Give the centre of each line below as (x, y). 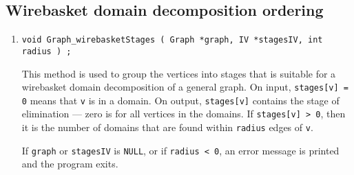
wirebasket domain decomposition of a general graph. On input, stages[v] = (185, 87)
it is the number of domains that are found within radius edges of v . (167, 127)
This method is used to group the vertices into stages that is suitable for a (179, 73)
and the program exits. (70, 164)
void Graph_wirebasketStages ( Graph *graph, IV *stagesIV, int (172, 40)
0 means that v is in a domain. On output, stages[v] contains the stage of (180, 100)
